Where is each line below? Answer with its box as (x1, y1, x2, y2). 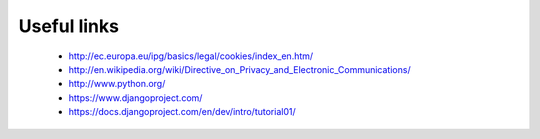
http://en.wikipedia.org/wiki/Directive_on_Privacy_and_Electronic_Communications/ (68, 63, 411, 75)
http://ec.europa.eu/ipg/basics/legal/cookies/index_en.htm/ (68, 50, 314, 62)
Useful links (18, 15, 120, 37)
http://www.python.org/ (68, 78, 166, 90)
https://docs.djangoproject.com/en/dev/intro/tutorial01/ (68, 106, 296, 118)
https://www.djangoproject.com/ (68, 91, 203, 104)
